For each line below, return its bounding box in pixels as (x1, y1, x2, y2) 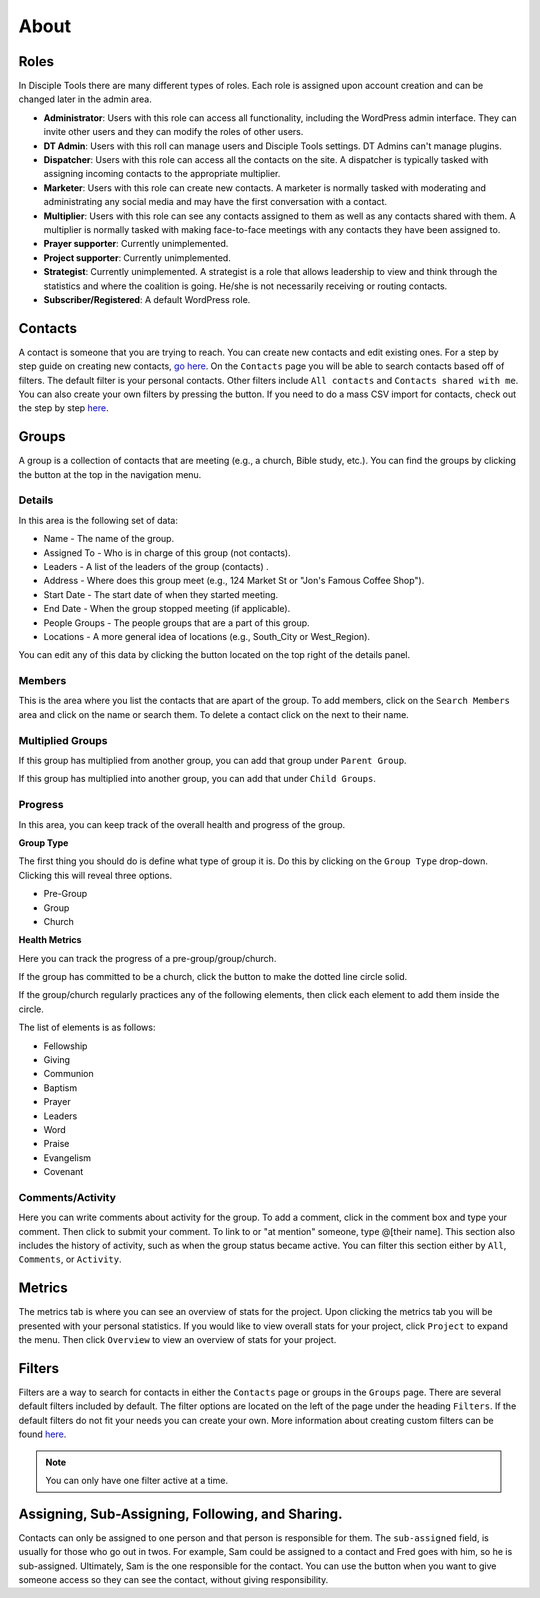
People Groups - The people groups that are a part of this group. (43, 616, 310, 629)
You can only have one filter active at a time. (45, 1475, 229, 1486)
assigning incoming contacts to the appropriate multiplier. (43, 168, 281, 180)
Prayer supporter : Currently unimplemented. (43, 238, 229, 250)
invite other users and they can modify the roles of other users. (43, 126, 304, 138)
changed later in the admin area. (18, 93, 152, 105)
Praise (43, 1138, 70, 1150)
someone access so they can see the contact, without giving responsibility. (18, 1574, 329, 1586)
